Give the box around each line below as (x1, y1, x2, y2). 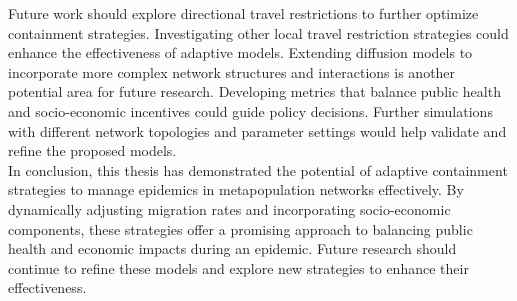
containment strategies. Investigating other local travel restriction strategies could (8, 22, 509, 43)
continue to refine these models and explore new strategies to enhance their (8, 257, 469, 278)
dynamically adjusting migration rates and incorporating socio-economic (8, 198, 451, 219)
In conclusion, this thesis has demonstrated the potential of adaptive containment (8, 159, 508, 180)
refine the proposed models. (8, 140, 177, 161)
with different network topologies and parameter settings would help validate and (8, 120, 507, 141)
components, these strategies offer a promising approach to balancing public (8, 218, 473, 239)
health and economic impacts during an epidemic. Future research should (8, 238, 457, 259)
